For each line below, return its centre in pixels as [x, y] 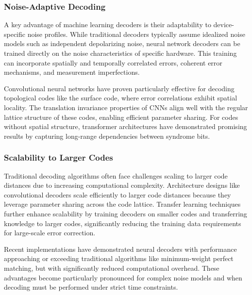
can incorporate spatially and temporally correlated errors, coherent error [113, 62]
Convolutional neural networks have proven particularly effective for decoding [119, 88]
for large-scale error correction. [50, 233]
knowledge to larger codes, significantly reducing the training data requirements [123, 223]
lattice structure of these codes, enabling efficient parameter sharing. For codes [121, 117]
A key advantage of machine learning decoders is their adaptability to [108, 25]
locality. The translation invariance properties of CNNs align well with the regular [126, 107]
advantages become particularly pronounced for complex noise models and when [123, 277]
